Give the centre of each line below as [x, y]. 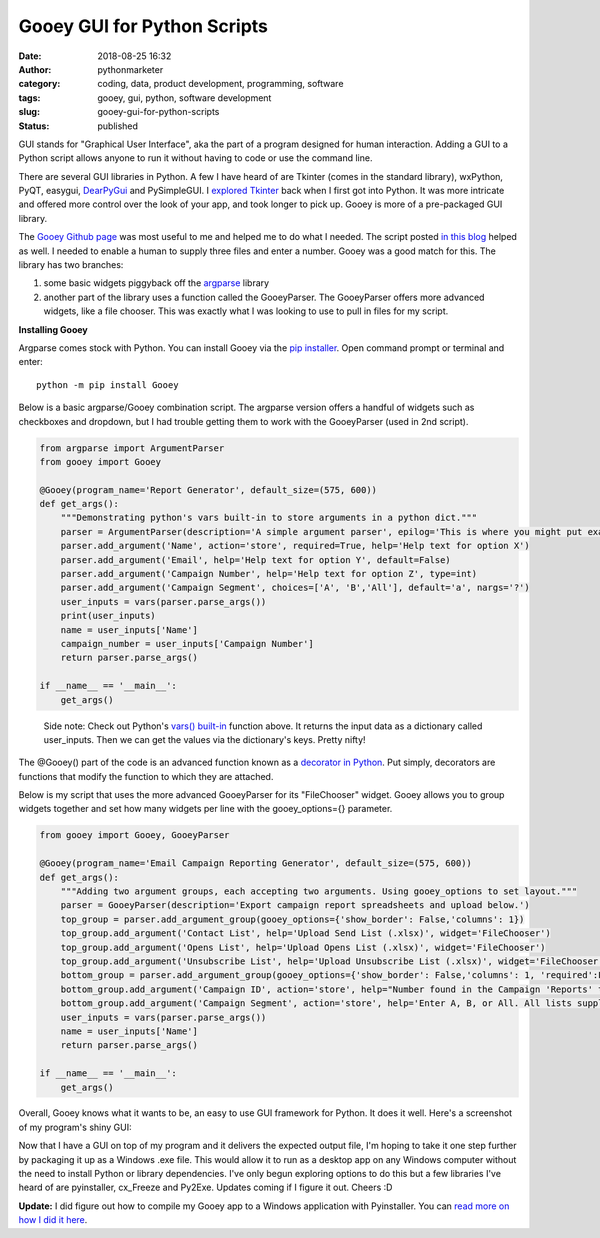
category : [39, 84]
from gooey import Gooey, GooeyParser [134, 835]
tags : [29, 97]
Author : [35, 69]
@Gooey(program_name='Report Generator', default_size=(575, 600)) [208, 489]
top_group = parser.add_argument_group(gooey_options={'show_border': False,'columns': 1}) [292, 919]
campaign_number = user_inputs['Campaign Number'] [187, 643]
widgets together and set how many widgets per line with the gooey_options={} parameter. [205, 809]
